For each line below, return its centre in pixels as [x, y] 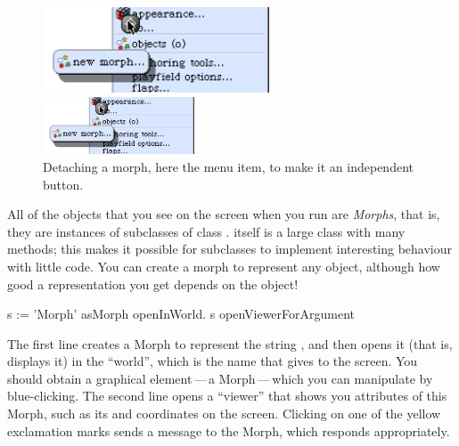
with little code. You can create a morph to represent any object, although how [224, 266]
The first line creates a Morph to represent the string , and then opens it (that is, [230, 343]
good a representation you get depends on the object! [153, 284]
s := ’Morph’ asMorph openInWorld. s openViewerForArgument [181, 314]
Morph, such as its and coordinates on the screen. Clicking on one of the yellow [224, 414]
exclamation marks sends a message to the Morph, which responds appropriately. [229, 430]
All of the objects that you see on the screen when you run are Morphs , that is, [224, 214]
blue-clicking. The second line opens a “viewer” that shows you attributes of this [227, 396]
